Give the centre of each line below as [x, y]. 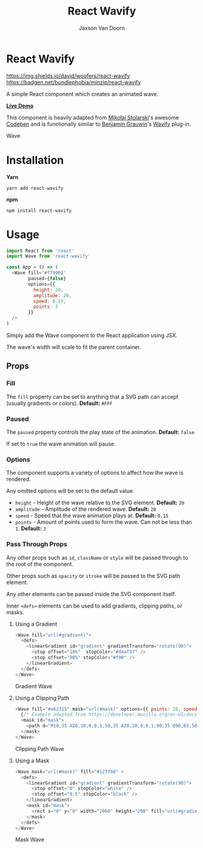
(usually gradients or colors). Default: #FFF [59, 403]
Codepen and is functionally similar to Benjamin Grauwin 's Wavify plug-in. [99, 124]
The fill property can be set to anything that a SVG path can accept [92, 396]
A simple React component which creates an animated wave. [82, 94]
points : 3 [46, 307]
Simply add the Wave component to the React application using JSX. [92, 335]
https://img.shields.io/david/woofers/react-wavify [68, 76]
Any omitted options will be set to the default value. [70, 491]
